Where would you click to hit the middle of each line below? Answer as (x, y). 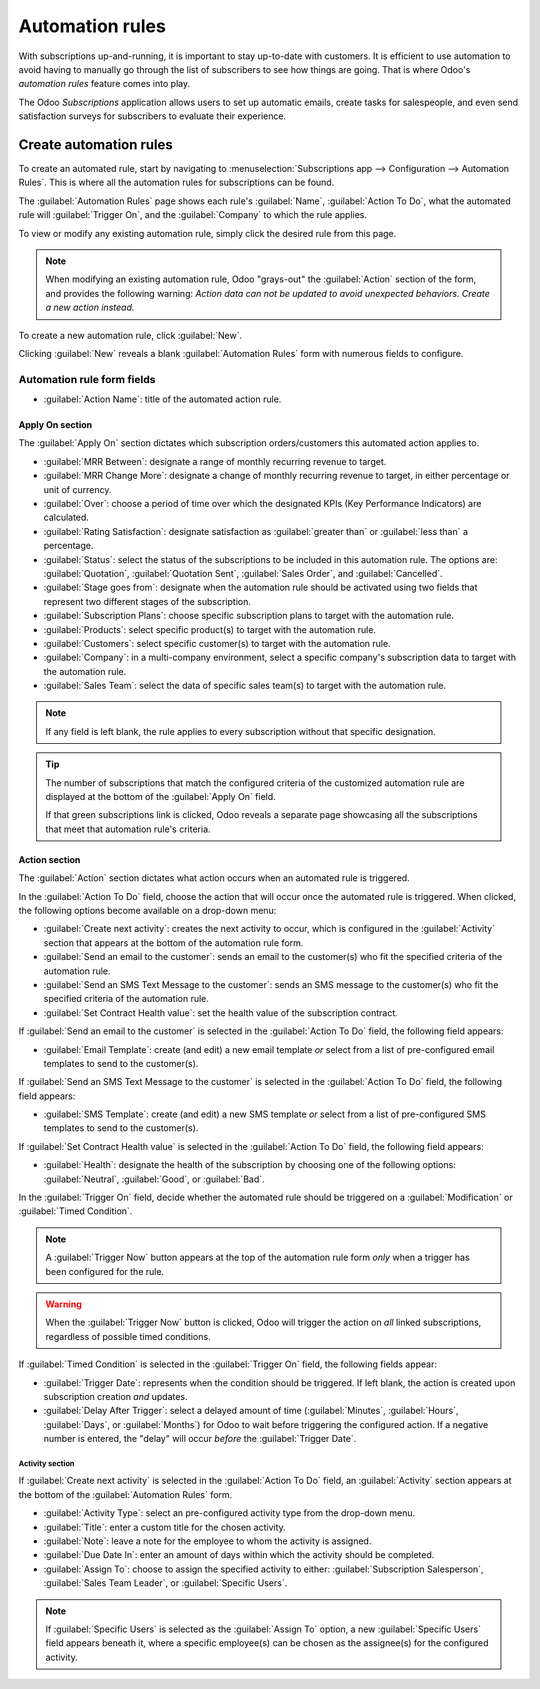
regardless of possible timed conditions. (128, 1336)
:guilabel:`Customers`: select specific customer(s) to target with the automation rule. (217, 643)
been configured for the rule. (105, 1271)
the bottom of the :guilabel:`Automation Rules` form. (125, 1494)
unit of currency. (77, 489)
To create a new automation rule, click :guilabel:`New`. (130, 335)
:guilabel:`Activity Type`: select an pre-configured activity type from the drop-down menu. (229, 1513)
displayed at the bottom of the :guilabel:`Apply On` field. (161, 797)
